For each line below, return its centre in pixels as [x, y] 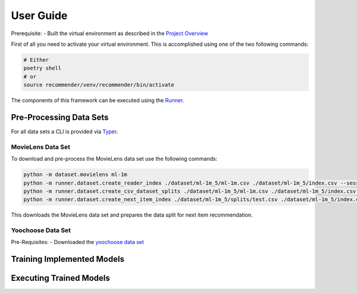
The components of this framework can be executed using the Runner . [98, 101]
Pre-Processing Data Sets [60, 117]
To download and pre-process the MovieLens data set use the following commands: [114, 159]
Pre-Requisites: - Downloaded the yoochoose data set [77, 242]
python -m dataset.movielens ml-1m [75, 175]
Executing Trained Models [60, 278]
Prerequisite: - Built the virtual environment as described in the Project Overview [109, 33]
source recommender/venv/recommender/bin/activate [99, 85]
